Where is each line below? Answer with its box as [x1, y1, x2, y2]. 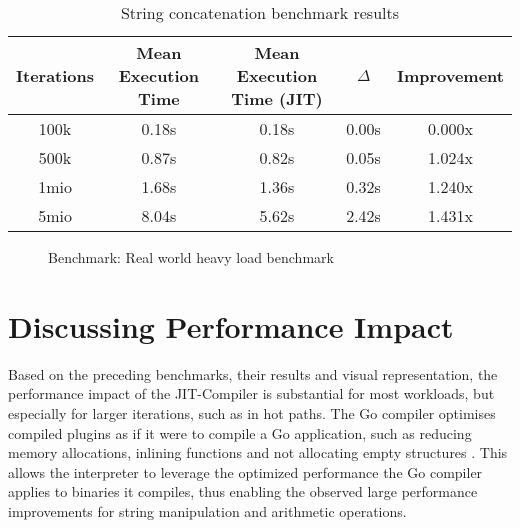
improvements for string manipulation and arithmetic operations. [8, 500, 407, 521]
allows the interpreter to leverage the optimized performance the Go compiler [8, 461, 483, 482]
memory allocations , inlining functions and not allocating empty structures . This [8, 442, 508, 463]
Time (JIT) [231, 87, 323, 110]
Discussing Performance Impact [8, 305, 454, 346]
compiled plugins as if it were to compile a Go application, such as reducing [8, 422, 472, 443]
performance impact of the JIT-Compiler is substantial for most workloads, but [8, 383, 495, 404]
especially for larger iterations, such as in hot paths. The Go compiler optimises [8, 402, 496, 423]
